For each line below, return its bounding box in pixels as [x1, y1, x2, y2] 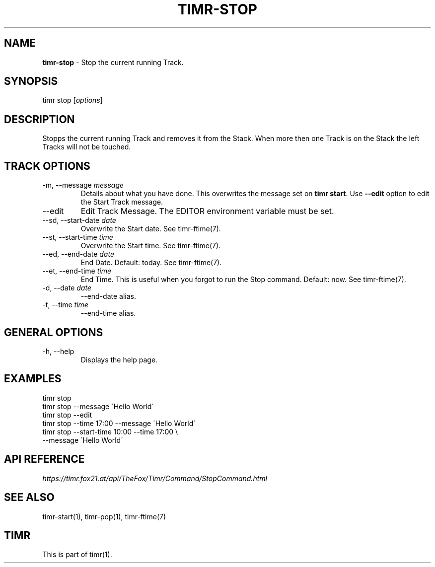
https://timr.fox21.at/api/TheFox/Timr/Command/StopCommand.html [42, 474, 267, 483]
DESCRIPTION [4, 113, 75, 126]
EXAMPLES [4, 372, 62, 385]
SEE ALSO [4, 491, 55, 504]
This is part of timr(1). [42, 550, 112, 559]
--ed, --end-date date [42, 250, 114, 259]
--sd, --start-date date [42, 216, 116, 225]
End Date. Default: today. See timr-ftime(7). [80, 258, 222, 267]
